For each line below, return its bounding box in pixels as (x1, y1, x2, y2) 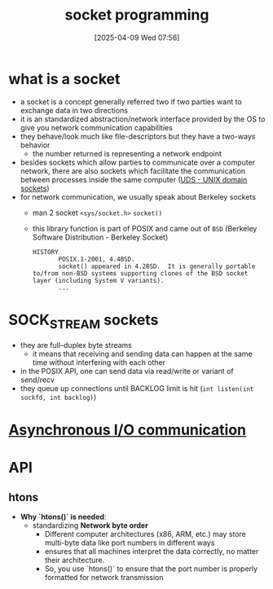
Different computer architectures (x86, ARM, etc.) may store (44, 530, 247, 539)
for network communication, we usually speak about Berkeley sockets (20, 191, 257, 201)
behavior (20, 140, 51, 150)
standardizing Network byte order (32, 521, 148, 530)
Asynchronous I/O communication (8, 421, 247, 439)
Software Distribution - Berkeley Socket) (32, 232, 169, 242)
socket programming (64, 6, 209, 24)
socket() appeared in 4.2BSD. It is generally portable (58, 262, 256, 270)
